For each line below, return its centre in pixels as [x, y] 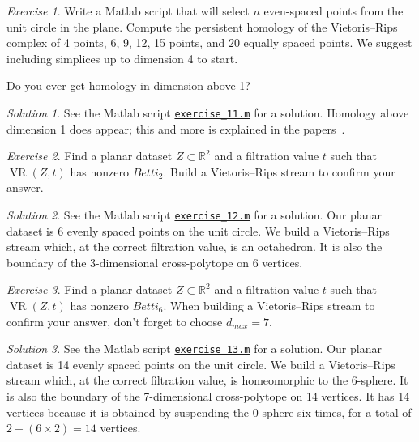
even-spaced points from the [333, 11]
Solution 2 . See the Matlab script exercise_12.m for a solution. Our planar [194, 215]
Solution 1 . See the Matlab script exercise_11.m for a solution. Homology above [208, 112]
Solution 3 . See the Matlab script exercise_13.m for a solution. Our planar [194, 348]
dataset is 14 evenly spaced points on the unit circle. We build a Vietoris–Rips [201, 364]
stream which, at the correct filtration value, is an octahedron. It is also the [195, 246]
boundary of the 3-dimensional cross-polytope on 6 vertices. [155, 262]
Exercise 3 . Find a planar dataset [90, 289]
